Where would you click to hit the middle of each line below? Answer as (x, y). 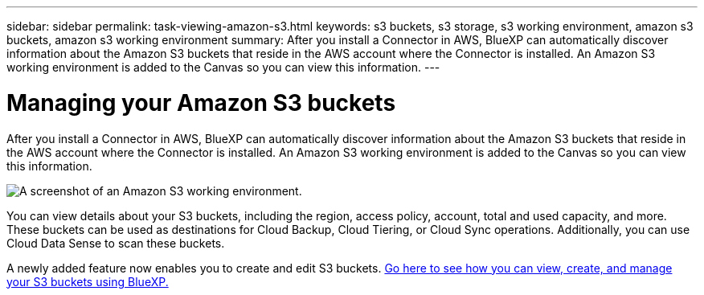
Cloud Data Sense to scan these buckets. (116, 243)
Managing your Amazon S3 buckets (201, 102)
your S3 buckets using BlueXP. (88, 281)
